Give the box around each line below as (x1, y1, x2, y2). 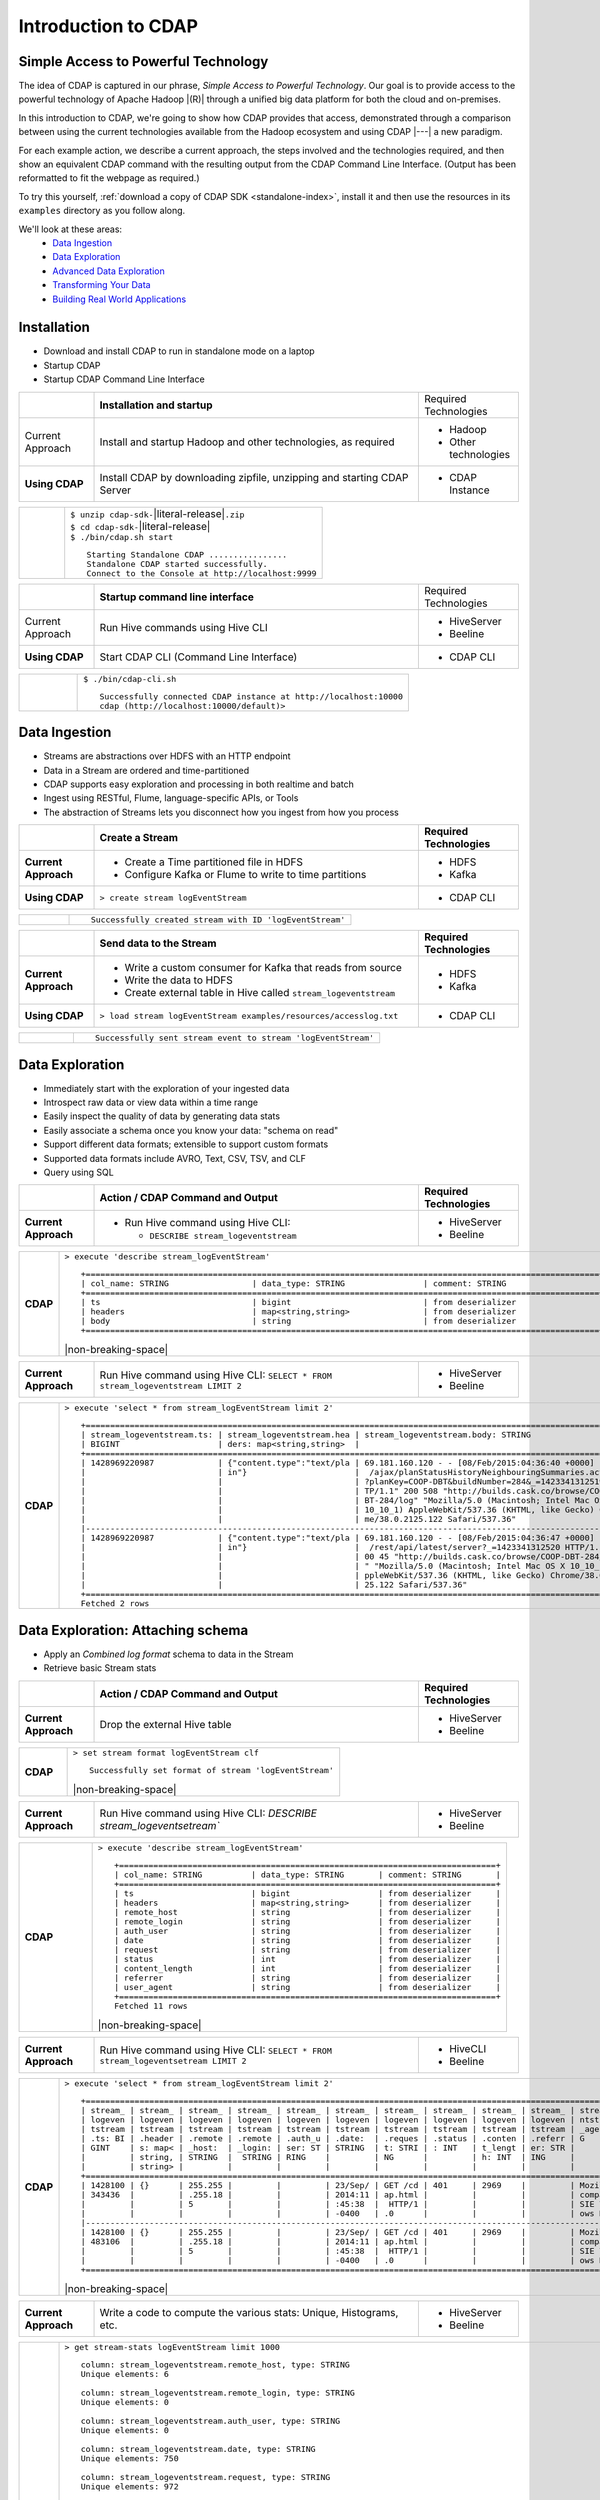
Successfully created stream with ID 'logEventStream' (90, 915, 346, 925)
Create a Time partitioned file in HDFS (124, 855, 304, 869)
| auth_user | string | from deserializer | (113, 1925, 501, 1936)
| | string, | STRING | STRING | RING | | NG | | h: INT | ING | (80, 2151, 575, 2162)
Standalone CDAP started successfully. (86, 558, 269, 569)
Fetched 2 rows (80, 1598, 150, 1609)
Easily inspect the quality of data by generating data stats (43, 1110, 280, 1122)
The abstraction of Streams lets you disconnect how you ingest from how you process (43, 806, 399, 818)
